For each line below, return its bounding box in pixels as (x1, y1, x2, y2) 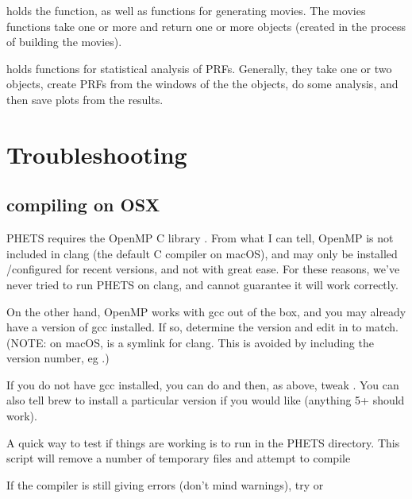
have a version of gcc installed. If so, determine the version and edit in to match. (6, 319, 399, 335)
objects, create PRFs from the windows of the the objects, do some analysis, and (6, 75, 399, 92)
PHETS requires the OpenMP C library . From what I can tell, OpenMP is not (6, 230, 394, 246)
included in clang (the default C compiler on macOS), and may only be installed (6, 245, 398, 261)
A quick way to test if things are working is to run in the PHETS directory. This (6, 434, 400, 451)
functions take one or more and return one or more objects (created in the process (6, 17, 406, 34)
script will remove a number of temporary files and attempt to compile (6, 450, 351, 466)
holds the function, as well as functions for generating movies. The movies (6, 2, 366, 18)
